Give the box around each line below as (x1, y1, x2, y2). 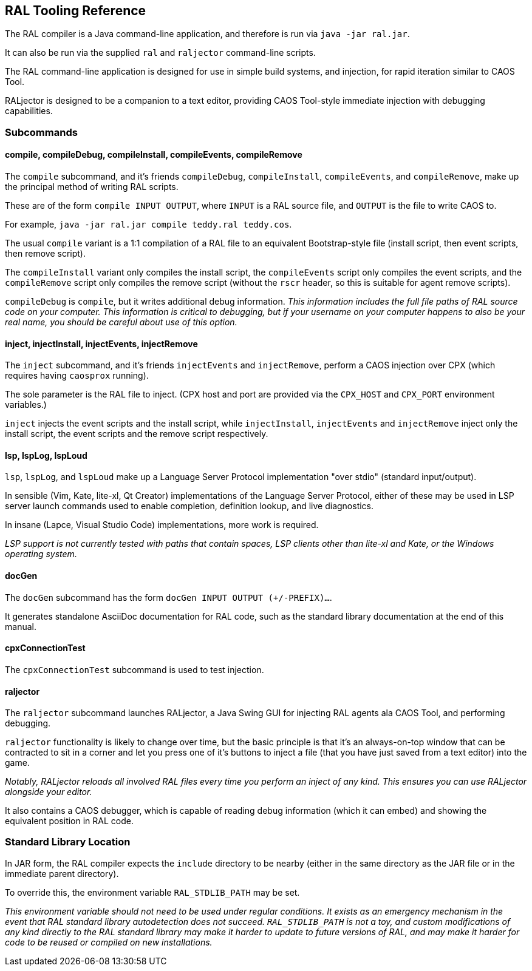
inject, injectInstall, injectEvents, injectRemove (5, 338, 198, 349)
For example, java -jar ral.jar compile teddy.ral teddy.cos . (5, 219, 292, 230)
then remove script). (5, 248, 86, 259)
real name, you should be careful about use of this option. (5, 317, 237, 328)
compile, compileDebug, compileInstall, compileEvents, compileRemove (5, 149, 302, 160)
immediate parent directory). (5, 868, 119, 879)
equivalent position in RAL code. (5, 816, 134, 827)
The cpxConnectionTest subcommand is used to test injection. (5, 664, 264, 675)
